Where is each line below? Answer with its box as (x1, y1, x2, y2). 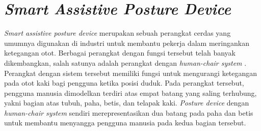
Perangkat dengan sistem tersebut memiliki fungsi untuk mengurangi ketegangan (4, 67, 257, 78)
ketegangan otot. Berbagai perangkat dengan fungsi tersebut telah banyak (4, 47, 236, 58)
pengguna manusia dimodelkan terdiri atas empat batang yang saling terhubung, (4, 87, 257, 98)
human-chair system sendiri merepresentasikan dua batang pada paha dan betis (4, 107, 253, 118)
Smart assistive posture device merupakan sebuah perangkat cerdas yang (4, 28, 231, 38)
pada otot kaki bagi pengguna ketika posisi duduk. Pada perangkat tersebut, (4, 77, 244, 88)
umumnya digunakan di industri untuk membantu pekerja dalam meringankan (4, 37, 249, 48)
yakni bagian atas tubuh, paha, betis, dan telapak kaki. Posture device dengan (4, 97, 249, 108)
